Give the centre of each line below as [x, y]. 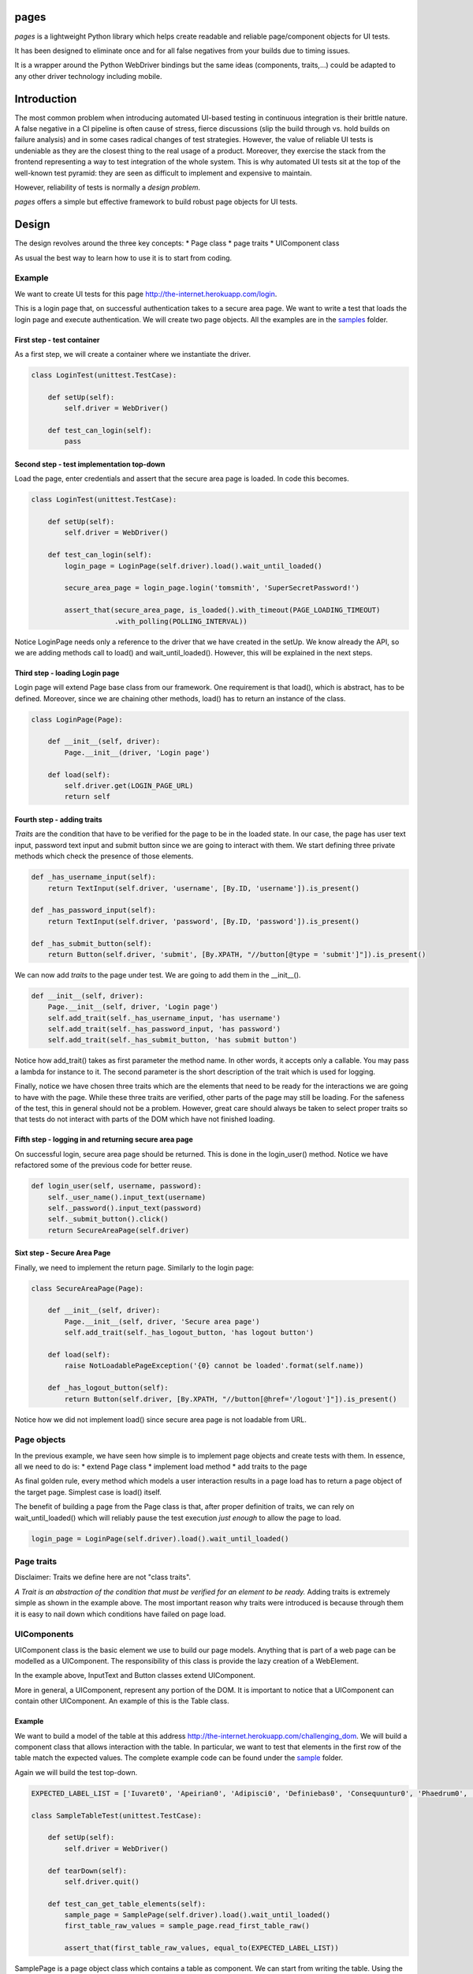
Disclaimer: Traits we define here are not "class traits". [103, 1577]
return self [87, 797]
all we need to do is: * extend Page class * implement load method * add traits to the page [161, 1467]
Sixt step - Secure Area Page [63, 1253]
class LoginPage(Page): [77, 719]
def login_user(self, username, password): [117, 1186]
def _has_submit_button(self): [92, 943]
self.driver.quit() [102, 1882]
